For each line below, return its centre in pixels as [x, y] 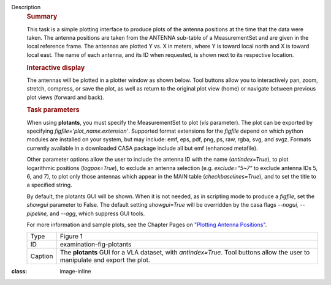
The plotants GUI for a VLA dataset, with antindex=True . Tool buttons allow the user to [185, 253]
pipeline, [37, 213]
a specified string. [50, 185]
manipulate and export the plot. [105, 260]
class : [19, 272]
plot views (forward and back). [65, 97]
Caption [42, 256]
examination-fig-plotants [96, 245]
